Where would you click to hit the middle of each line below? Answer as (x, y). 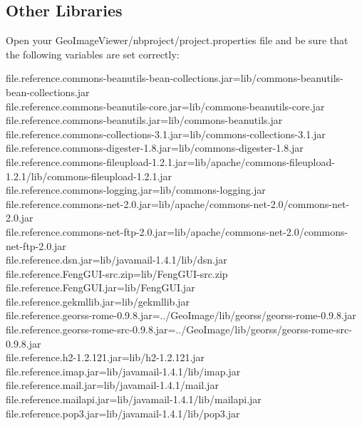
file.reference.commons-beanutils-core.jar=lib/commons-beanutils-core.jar (165, 106)
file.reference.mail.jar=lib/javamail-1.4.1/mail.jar (112, 385)
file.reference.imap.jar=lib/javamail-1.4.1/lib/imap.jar (123, 371)
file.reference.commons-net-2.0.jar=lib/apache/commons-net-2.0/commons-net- (178, 203)
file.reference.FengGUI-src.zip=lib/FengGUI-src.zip (117, 273)
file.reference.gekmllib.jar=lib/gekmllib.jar (98, 301)
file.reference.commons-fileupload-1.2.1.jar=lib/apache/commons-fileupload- (170, 161)
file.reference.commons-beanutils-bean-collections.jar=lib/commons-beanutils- (175, 78)
